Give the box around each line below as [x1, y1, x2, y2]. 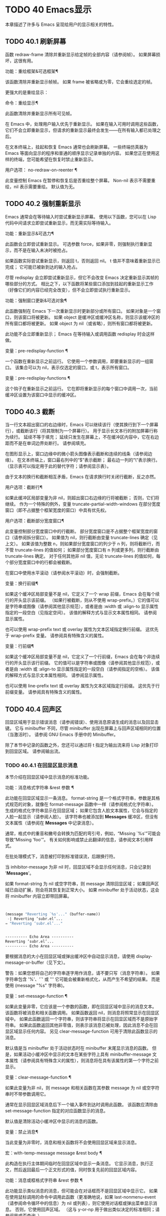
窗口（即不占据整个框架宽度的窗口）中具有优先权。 [5, 507, 109, 513]
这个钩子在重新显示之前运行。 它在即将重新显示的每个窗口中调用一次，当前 [5, 385, 158, 392]
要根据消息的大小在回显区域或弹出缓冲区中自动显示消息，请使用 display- [5, 953, 153, 959]
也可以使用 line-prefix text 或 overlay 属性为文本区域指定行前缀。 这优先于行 [5, 683, 160, 689]
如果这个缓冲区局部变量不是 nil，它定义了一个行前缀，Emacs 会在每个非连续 [5, 654, 160, 660]
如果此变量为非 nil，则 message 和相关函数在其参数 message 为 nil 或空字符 [5, 1084, 160, 1090]
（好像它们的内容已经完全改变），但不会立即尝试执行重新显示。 [5, 287, 133, 293]
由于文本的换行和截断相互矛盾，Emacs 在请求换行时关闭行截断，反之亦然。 [5, 474, 159, 480]
